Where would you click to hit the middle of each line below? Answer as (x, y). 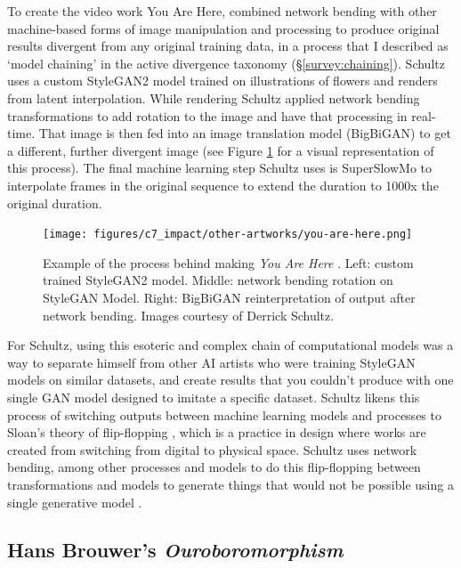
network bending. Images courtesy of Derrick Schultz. (189, 315)
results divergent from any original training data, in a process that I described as (228, 46)
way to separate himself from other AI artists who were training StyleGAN (211, 362)
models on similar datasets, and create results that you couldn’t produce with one (230, 380)
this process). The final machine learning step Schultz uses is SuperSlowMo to (220, 168)
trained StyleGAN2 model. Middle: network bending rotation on (218, 280)
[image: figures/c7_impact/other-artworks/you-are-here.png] (228, 235)
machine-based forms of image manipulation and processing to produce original (223, 28)
